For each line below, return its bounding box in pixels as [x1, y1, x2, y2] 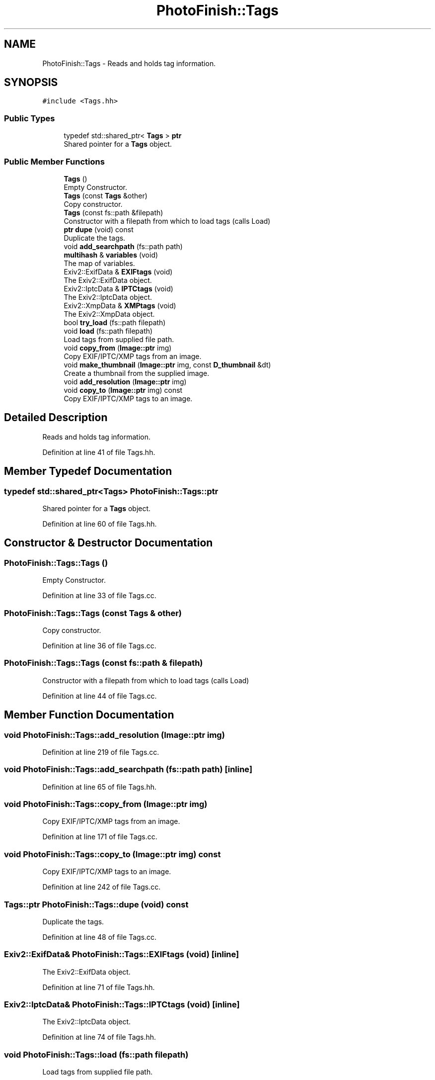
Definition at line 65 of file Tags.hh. [42, 782, 156, 791]
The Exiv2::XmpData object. [64, 309, 155, 318]
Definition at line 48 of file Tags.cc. [42, 932, 157, 941]
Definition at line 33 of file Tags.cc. [42, 591, 156, 600]
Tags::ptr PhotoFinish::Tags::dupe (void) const [4, 899, 189, 909]
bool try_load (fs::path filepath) [64, 318, 166, 327]
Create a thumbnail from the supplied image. [64, 368, 210, 377]
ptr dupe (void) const [64, 225, 134, 234]
